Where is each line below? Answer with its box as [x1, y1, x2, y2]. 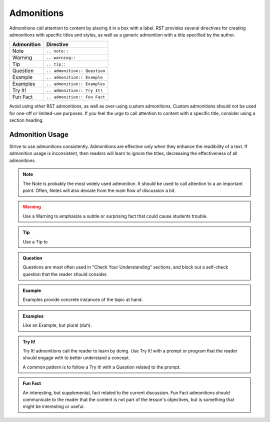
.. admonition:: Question [46, 68, 105, 73]
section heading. [9, 117, 44, 123]
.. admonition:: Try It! [46, 87, 103, 93]
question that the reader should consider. [22, 271, 108, 277]
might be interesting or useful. [22, 403, 85, 409]
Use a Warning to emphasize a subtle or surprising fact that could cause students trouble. [22, 213, 208, 219]
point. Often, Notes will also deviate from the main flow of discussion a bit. [22, 187, 176, 193]
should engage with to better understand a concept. [22, 355, 130, 361]
